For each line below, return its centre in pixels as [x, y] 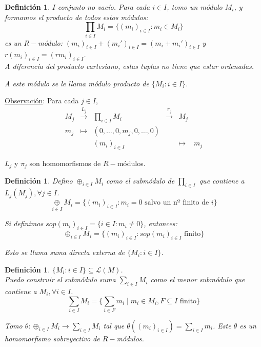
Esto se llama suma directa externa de [65, 252]
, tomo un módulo [195, 7]
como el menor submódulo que [198, 279]
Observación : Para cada [42, 101]
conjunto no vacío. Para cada [104, 7]
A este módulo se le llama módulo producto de [77, 83]
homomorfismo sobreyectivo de [52, 338]
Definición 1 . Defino [39, 181]
